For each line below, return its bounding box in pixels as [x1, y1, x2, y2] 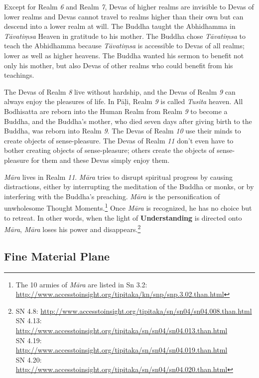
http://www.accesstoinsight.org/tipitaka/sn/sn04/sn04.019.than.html [15, 345, 228, 355]
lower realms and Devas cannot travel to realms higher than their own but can [4, 11, 244, 21]
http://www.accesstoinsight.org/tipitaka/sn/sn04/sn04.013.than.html [15, 325, 228, 335]
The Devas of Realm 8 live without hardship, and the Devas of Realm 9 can [4, 86, 236, 97]
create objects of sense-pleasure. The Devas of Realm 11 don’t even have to [4, 135, 234, 145]
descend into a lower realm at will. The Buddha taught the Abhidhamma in [4, 21, 236, 31]
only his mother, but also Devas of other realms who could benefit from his [4, 60, 233, 70]
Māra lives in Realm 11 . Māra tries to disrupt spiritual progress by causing [4, 171, 233, 182]
